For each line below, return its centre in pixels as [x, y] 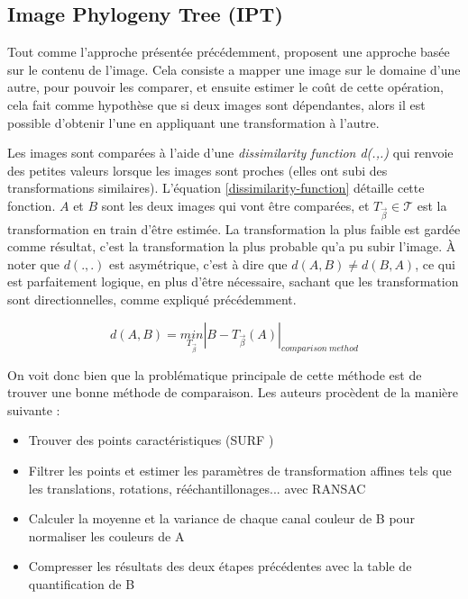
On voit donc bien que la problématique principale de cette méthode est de [215, 374]
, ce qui [435, 263]
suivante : [34, 409]
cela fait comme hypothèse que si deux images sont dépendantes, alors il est [216, 104]
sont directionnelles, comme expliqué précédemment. [152, 299]
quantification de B [82, 583]
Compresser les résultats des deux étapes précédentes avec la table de [220, 566]
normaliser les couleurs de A [106, 535]
